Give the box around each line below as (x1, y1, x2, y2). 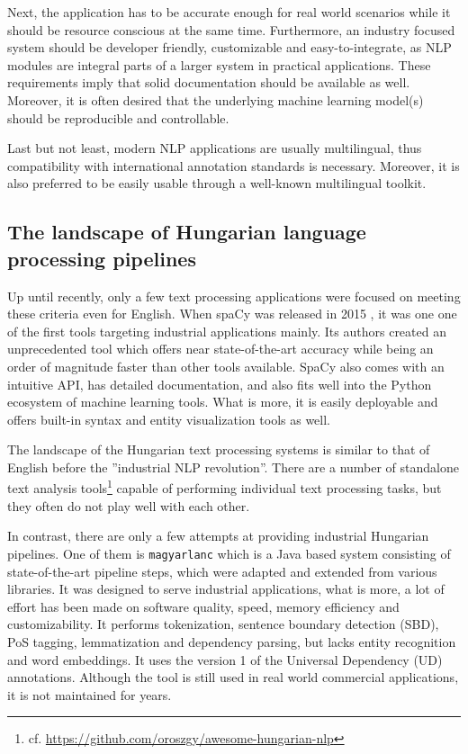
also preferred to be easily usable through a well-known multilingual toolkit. (7, 174, 427, 193)
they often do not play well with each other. (7, 496, 250, 515)
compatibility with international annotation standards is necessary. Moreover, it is (7, 156, 460, 175)
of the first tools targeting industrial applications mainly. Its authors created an (7, 321, 446, 340)
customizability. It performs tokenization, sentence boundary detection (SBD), (7, 615, 439, 633)
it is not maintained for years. (7, 685, 172, 704)
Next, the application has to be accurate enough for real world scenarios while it (7, 3, 451, 21)
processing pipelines (7, 244, 196, 272)
